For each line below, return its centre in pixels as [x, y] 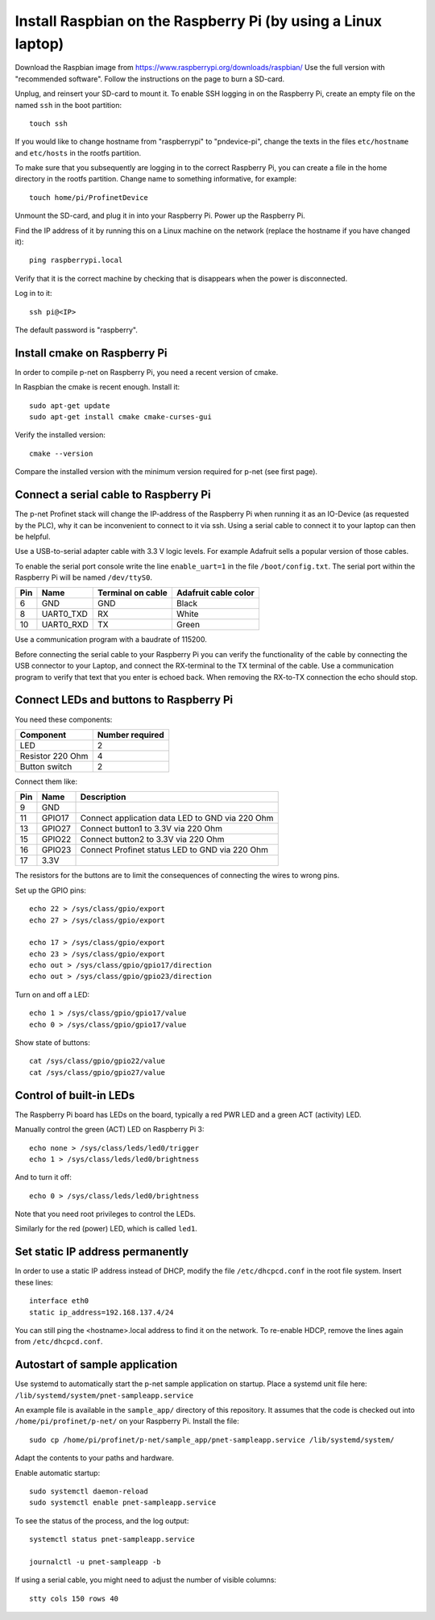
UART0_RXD [65, 625]
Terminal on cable [133, 593]
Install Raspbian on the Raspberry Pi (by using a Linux [199, 21]
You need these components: [64, 719]
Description [103, 797]
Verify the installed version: [60, 435]
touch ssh [48, 123]
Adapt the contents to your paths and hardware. [95, 1458]
